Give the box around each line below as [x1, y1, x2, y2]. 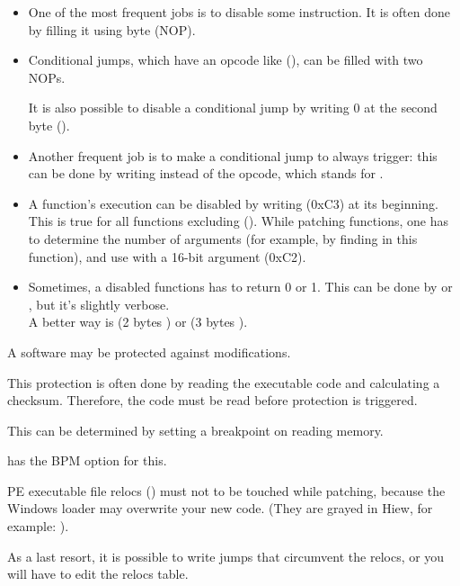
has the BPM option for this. [7, 451, 167, 470]
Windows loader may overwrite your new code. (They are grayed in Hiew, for [7, 499, 433, 518]
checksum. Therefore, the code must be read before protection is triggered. [7, 391, 418, 410]
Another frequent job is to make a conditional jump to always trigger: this [28, 146, 438, 165]
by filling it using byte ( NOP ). [28, 20, 196, 39]
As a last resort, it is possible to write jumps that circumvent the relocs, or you [7, 546, 445, 565]
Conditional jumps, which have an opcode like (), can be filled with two [28, 50, 423, 69]
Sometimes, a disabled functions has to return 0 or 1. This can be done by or [28, 277, 453, 296]
